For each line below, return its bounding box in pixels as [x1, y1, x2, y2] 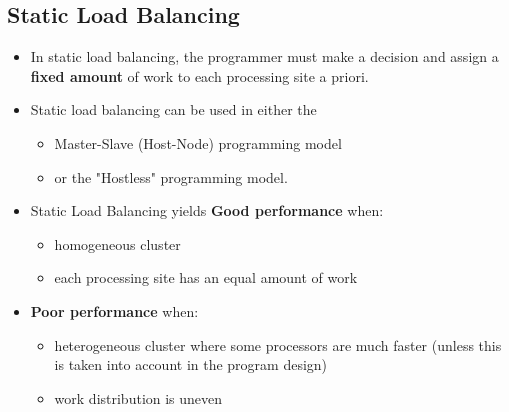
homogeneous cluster [54, 233, 181, 254]
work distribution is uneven [54, 387, 223, 408]
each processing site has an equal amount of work [54, 267, 358, 288]
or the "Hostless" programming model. [54, 166, 288, 187]
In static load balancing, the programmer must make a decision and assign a [30, 46, 499, 67]
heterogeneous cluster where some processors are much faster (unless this [54, 334, 502, 355]
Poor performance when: [30, 300, 199, 321]
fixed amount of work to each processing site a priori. [30, 65, 369, 86]
